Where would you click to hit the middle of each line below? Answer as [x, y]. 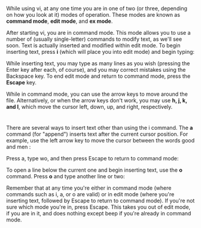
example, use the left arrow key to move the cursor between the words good [100, 141]
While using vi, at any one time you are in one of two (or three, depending [97, 8]
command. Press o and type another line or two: [66, 177]
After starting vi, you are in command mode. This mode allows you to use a [98, 33]
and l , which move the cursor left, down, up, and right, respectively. [89, 107]
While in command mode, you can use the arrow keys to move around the [97, 94]
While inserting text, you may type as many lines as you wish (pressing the [98, 63]
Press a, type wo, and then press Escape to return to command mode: [92, 159]
